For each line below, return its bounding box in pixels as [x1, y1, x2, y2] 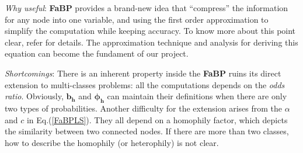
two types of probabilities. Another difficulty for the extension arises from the [5, 102, 283, 114]
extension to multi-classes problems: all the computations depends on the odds [5, 78, 285, 91]
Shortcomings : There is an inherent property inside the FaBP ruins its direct [5, 67, 281, 79]
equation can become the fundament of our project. [5, 47, 189, 60]
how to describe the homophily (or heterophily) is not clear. [5, 136, 219, 148]
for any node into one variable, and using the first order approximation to [5, 13, 269, 25]
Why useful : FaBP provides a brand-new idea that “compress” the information [5, 2, 288, 13]
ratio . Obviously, [5, 90, 64, 102]
